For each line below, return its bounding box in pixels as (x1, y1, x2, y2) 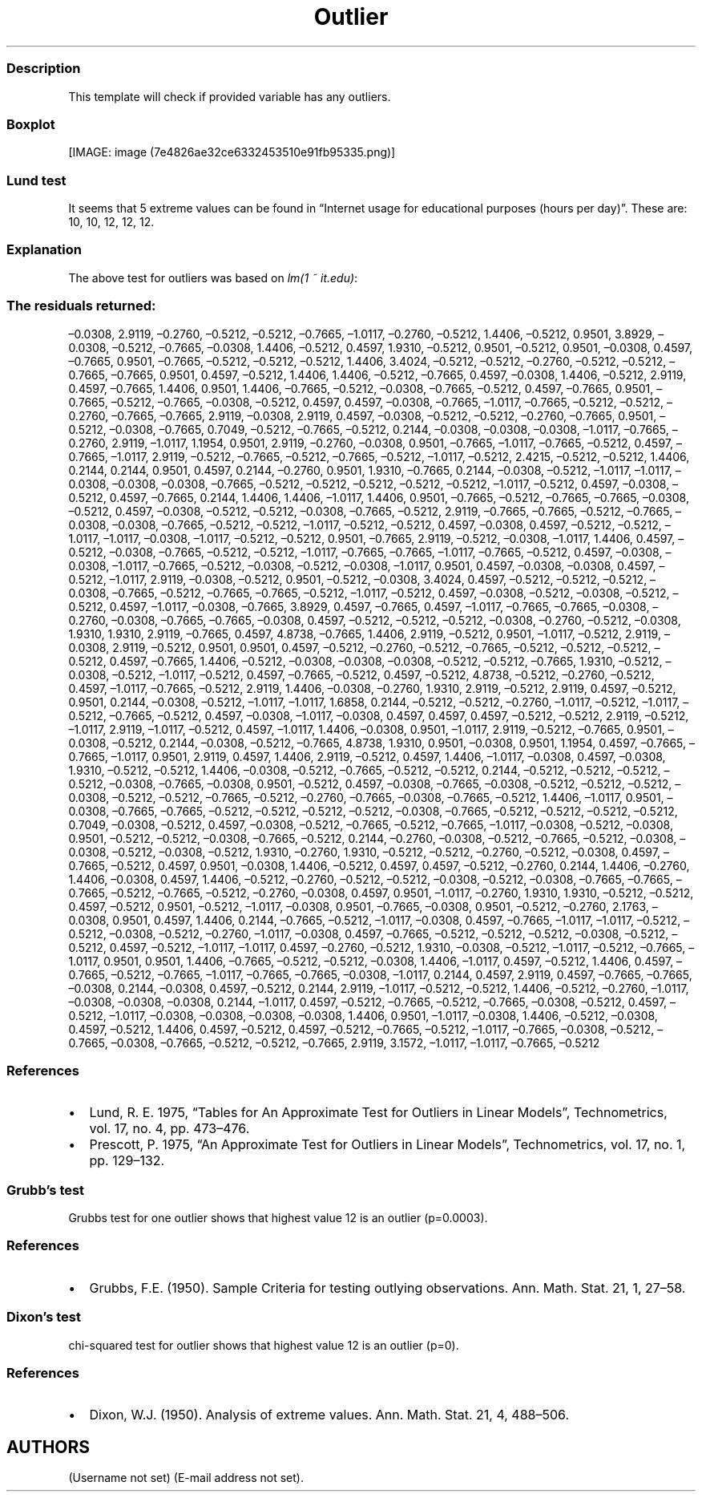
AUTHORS (6, 1436, 91, 1457)
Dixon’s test (6, 1309, 81, 1326)
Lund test (6, 172, 67, 188)
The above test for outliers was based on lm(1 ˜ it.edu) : (68, 270, 358, 285)
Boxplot (6, 115, 55, 132)
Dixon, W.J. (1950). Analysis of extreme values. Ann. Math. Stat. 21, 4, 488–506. (89, 1407, 569, 1423)
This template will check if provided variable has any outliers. (68, 89, 391, 103)
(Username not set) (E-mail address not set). (68, 1471, 304, 1485)
